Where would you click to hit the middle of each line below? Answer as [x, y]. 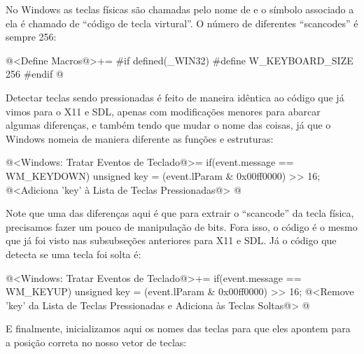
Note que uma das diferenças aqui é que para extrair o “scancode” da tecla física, [180, 213]
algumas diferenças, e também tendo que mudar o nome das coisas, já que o [168, 125]
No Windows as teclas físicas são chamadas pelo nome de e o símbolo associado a [180, 9]
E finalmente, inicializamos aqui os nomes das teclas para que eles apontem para [178, 328]
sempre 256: [31, 37]
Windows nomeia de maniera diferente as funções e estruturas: [140, 138]
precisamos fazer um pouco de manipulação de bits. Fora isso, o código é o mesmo [182, 226]
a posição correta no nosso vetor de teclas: [96, 342]
